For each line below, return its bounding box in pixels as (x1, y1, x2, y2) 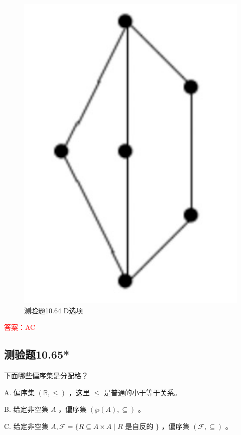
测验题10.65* (4, 346, 70, 362)
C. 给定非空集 (4, 420, 49, 431)
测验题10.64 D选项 (24, 305, 83, 315)
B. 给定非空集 (4, 404, 49, 414)
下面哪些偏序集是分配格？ (4, 370, 88, 380)
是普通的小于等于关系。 (103, 387, 181, 397)
